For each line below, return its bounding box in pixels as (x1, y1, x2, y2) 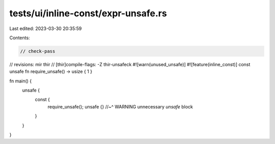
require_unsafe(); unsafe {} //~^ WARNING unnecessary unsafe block (47, 103, 193, 109)
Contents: (9, 35, 30, 41)
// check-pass (20, 48, 56, 54)
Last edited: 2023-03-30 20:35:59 (9, 25, 82, 32)
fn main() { (9, 78, 32, 84)
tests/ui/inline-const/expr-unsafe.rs (9, 8, 168, 19)
